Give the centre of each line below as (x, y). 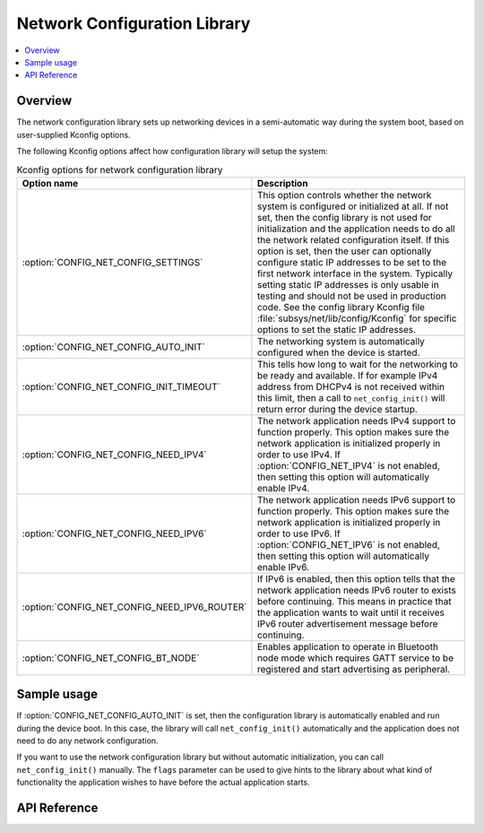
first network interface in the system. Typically (354, 273)
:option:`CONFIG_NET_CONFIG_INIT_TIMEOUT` (121, 386)
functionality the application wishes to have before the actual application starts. (163, 782)
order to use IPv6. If (298, 534)
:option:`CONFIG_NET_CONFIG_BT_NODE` (111, 657)
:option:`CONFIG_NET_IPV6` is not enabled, (349, 544)
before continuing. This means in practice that (354, 601)
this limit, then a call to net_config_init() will (351, 397)
